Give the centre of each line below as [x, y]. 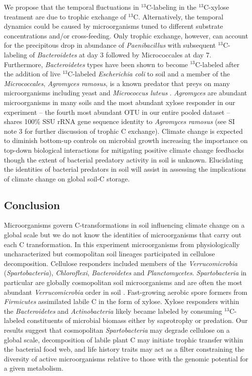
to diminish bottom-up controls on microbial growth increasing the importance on [126, 140]
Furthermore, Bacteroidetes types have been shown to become [96, 64]
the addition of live [32, 74]
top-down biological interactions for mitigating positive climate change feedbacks [124, 150]
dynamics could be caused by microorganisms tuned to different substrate [114, 26]
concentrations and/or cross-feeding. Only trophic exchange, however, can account [126, 35]
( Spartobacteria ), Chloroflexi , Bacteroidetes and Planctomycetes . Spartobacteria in [125, 273]
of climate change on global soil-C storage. [67, 178]
